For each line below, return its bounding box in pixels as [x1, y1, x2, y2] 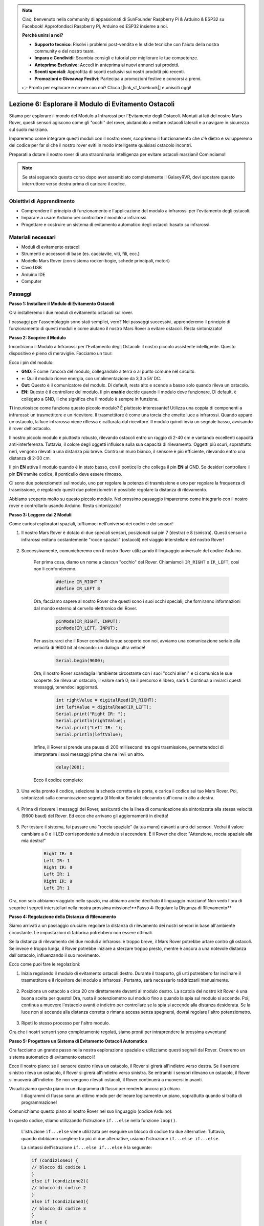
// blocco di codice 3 [31, 1205, 86, 1211]
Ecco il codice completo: [33, 777, 83, 783]
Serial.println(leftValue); [56, 732, 123, 738]
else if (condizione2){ [31, 1178, 89, 1184]
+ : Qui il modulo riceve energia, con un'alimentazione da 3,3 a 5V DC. [21, 375, 161, 381]
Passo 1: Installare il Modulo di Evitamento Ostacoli [9, 301, 114, 306]
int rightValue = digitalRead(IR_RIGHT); [56, 697, 157, 703]
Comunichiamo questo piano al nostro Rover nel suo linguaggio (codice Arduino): [9, 1108, 173, 1114]
